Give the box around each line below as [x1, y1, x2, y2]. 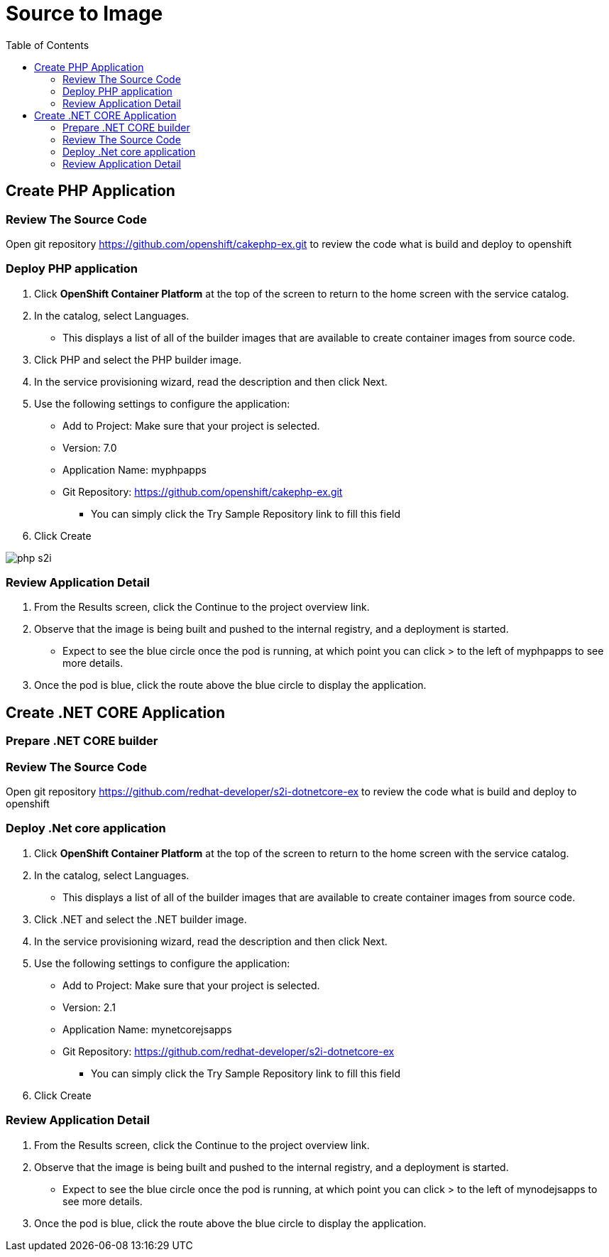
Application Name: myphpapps [62, 463, 207, 476]
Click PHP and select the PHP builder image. [34, 353, 242, 366]
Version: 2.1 [62, 1001, 116, 1013]
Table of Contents [6, 38, 89, 51]
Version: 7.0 [62, 441, 117, 454]
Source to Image [6, 1, 163, 26]
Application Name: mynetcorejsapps [62, 1023, 232, 1035]
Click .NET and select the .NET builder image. [34, 913, 247, 925]
